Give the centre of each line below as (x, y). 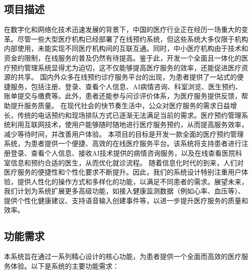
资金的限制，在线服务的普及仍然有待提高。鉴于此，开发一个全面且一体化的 (123, 57)
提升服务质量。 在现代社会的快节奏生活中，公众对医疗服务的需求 (113, 105)
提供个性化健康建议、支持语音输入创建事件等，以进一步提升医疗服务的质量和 (126, 200)
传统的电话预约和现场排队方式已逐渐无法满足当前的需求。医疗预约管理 (129, 115)
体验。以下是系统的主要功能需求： (65, 266)
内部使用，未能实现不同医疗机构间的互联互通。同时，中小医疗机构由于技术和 (126, 48)
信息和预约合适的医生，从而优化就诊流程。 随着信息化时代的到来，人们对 (127, 162)
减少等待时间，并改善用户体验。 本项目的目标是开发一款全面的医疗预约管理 (124, 134)
